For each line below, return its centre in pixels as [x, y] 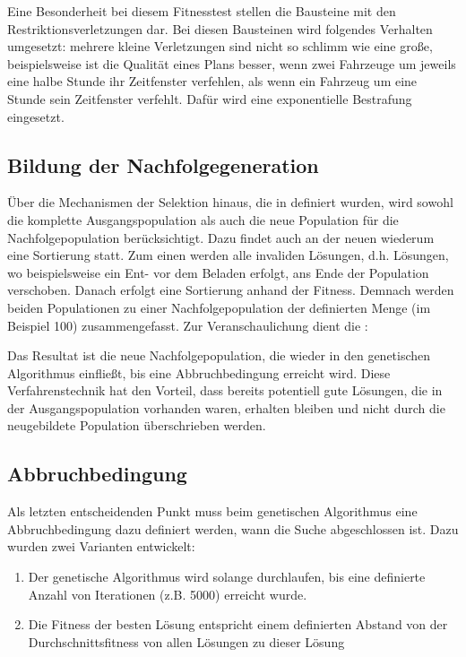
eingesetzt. [36, 116]
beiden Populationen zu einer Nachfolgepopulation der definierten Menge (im [219, 307]
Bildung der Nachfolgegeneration [163, 164]
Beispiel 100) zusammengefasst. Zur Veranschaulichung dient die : [188, 325]
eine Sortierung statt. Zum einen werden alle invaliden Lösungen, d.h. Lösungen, [228, 255]
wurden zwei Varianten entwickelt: [101, 546]
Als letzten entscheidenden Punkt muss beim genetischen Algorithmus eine [212, 511]
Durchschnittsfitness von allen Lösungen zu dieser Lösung [186, 641]
